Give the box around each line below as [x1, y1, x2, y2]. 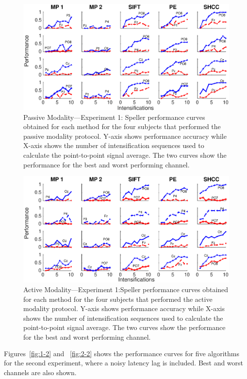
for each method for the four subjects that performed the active [23, 294, 213, 304]
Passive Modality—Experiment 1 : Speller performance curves [23, 112, 205, 122]
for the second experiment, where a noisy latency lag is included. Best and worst [4, 358, 244, 368]
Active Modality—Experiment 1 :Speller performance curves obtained [23, 284, 229, 295]
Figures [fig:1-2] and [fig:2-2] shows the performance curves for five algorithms [4, 348, 240, 358]
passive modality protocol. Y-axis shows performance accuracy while [23, 131, 227, 141]
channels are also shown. [4, 367, 77, 377]
